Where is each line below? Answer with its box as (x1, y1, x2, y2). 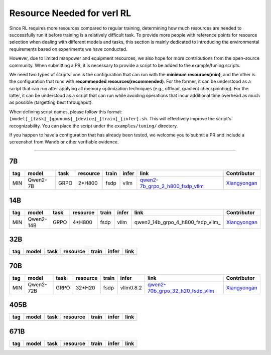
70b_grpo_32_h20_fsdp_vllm (147, 287, 214, 294)
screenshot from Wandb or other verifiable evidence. (9, 139, 119, 145)
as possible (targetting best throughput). (9, 99, 93, 105)
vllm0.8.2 (120, 284, 143, 291)
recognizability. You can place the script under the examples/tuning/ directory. (9, 123, 178, 129)
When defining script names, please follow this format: (9, 108, 122, 115)
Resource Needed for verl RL (9, 8, 131, 19)
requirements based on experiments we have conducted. (9, 46, 127, 52)
